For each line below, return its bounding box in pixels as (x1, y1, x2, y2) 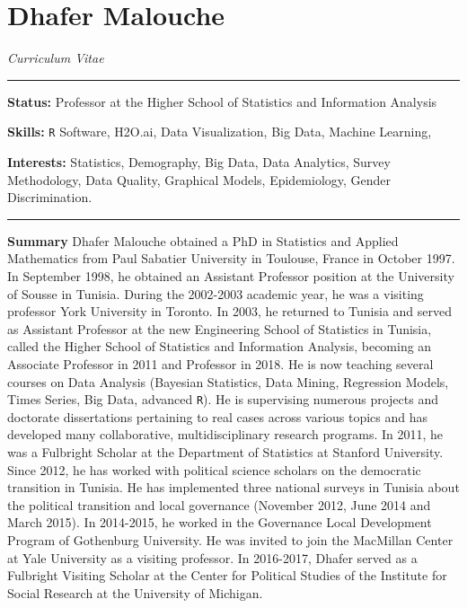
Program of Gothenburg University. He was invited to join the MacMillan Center (7, 530, 454, 549)
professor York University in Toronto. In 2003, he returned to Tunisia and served (7, 302, 453, 321)
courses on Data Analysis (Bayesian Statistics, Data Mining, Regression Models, (7, 372, 449, 391)
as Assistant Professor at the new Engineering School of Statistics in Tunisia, (7, 319, 432, 338)
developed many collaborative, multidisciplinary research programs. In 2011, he (7, 425, 444, 444)
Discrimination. (7, 188, 93, 207)
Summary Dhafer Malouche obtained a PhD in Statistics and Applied (7, 231, 399, 250)
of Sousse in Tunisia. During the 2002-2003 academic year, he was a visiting (7, 284, 424, 303)
